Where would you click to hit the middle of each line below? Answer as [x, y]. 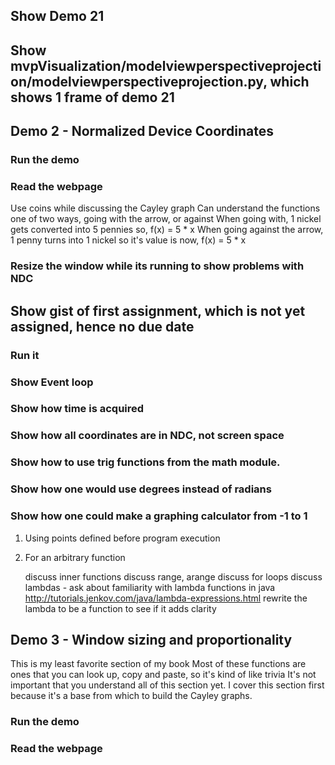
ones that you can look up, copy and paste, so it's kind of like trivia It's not [163, 675]
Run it [25, 355]
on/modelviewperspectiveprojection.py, [139, 81]
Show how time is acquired [77, 409]
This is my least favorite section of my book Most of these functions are [158, 664]
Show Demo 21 [57, 16]
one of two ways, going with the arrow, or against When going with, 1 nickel [166, 219]
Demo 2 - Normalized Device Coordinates [142, 131]
